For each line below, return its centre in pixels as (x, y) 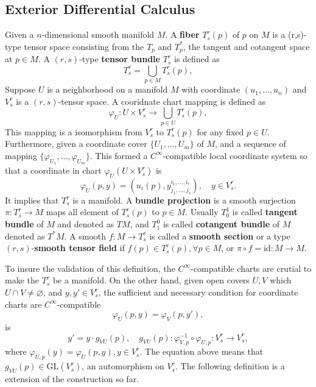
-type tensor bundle (120, 59)
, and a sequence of (251, 144)
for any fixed (220, 131)
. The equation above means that (202, 351)
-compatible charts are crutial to (251, 268)
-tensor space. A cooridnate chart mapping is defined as (162, 101)
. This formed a (119, 155)
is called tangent (265, 212)
